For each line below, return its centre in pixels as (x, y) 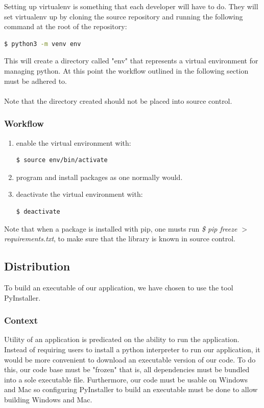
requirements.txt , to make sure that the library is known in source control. (120, 239)
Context (21, 320)
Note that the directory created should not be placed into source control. (118, 100)
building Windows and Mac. (48, 399)
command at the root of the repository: (66, 26)
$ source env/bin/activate (62, 160)
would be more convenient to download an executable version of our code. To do (130, 359)
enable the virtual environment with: (74, 142)
